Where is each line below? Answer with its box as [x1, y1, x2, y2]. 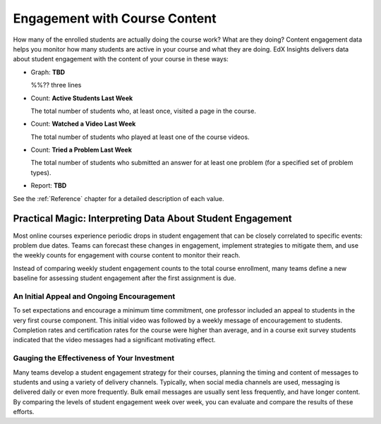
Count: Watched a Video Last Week [30, 120, 136, 128]
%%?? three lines [30, 81, 82, 90]
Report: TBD [30, 181, 67, 190]
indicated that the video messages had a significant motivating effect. [13, 336, 216, 344]
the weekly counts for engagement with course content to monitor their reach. [13, 251, 241, 260]
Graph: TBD [30, 68, 66, 76]
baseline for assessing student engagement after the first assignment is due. [13, 274, 236, 282]
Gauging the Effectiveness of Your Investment [13, 353, 175, 363]
